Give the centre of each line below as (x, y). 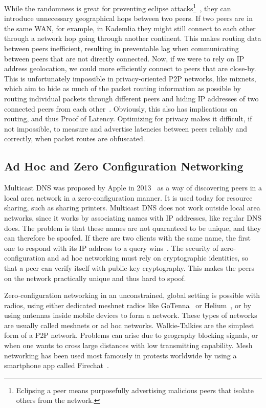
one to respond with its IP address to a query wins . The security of (111, 248)
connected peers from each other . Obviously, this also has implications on (121, 108)
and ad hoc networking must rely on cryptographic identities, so (148, 258)
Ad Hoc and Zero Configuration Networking (124, 166)
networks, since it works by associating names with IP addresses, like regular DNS (133, 217)
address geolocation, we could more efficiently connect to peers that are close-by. (130, 68)
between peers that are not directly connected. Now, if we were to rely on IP (124, 58)
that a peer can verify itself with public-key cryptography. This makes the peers (129, 267)
